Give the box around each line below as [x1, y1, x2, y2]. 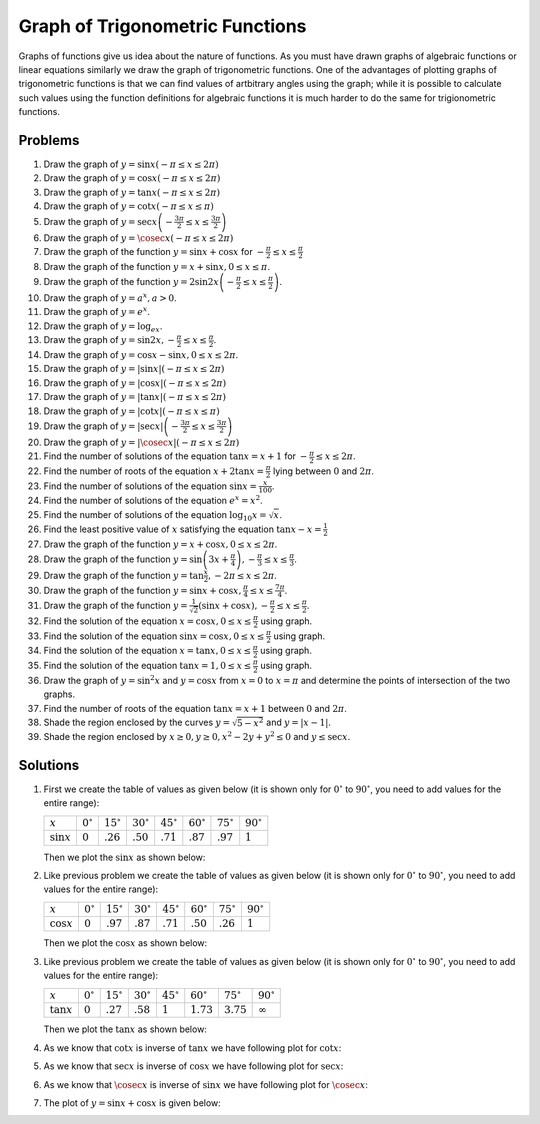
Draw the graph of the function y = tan [43, 569, 204, 581]
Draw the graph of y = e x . [43, 305, 150, 318]
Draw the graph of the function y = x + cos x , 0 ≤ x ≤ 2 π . [43, 538, 278, 550]
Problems [18, 131, 80, 149]
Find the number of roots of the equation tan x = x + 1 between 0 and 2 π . [43, 702, 347, 714]
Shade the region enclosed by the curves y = [43, 716, 230, 728]
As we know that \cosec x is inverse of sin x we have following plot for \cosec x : [43, 1078, 369, 1090]
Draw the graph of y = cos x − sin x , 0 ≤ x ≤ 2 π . [43, 348, 239, 360]
